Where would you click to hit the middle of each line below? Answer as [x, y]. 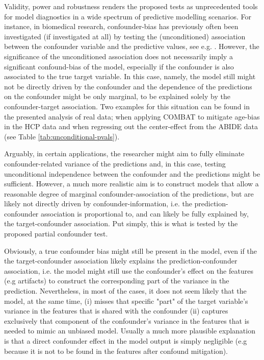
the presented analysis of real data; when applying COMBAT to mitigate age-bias [132, 116]
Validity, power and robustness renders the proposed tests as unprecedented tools [131, 6]
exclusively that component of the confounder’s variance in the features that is [127, 320]
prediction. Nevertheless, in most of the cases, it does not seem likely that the [125, 291]
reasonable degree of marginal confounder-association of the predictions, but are [129, 193]
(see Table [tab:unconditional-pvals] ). [62, 136]
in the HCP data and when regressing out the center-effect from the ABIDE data [131, 126]
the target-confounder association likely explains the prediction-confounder [121, 261]
